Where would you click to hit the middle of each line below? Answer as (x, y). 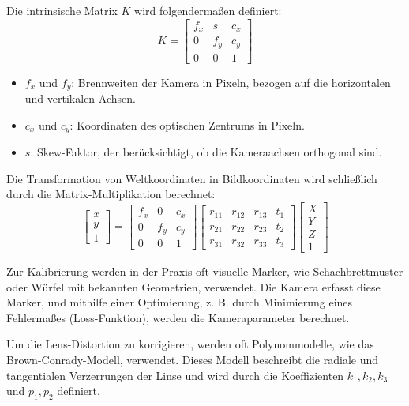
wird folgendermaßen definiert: (208, 10)
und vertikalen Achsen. (80, 98)
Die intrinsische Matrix (62, 10)
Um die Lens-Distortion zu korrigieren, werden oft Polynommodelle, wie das (190, 344)
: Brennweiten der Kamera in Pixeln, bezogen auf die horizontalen (231, 82)
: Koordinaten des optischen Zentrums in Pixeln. (187, 124)
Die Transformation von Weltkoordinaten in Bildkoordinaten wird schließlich (192, 178)
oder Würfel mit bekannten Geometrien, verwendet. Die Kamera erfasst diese (193, 286)
